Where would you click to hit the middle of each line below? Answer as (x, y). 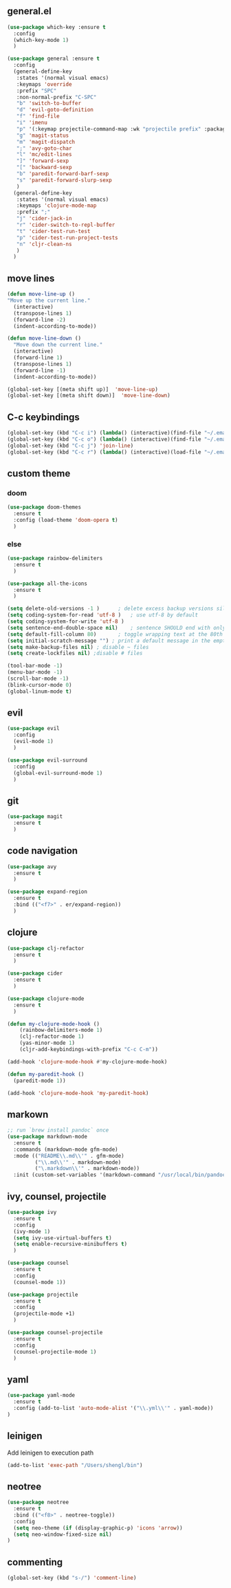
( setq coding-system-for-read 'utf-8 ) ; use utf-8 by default (102, 615)
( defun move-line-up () (41, 294)
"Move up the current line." (49, 300)
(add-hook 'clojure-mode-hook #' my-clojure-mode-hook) (87, 1061)
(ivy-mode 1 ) (32, 1231)
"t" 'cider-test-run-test (53, 231)
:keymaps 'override (44, 84)
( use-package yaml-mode (41, 1396)
